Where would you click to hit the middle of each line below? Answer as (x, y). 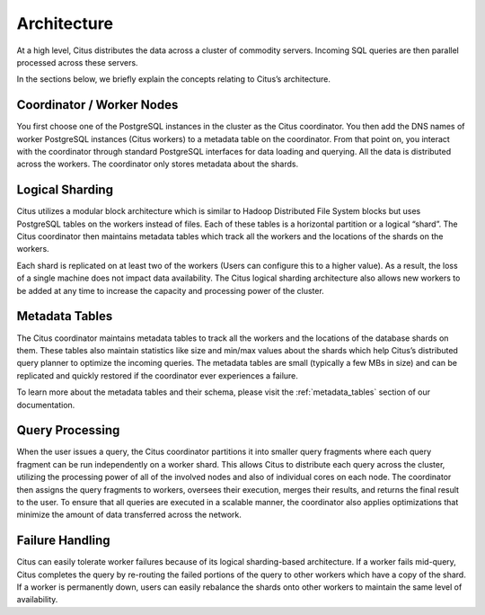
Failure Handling (64, 541)
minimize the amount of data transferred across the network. (129, 515)
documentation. (46, 405)
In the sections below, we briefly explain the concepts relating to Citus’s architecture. (174, 79)
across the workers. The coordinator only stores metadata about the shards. (158, 164)
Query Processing (68, 430)
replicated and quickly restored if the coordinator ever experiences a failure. (157, 375)
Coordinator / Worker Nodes (97, 105)
